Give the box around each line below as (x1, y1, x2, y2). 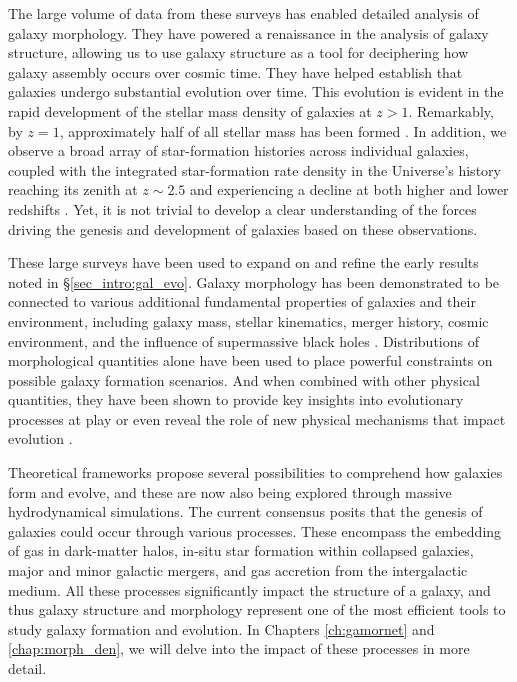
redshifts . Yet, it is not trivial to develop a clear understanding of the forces (8, 198, 477, 219)
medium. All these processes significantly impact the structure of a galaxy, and (8, 579, 491, 600)
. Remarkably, (408, 100, 494, 121)
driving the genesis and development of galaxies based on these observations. (8, 218, 478, 239)
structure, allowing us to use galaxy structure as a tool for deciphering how (8, 42, 469, 63)
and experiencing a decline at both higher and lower (189, 179, 509, 200)
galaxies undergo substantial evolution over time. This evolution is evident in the (8, 81, 504, 102)
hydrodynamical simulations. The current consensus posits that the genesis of (8, 501, 483, 522)
